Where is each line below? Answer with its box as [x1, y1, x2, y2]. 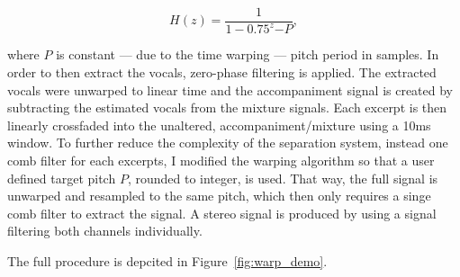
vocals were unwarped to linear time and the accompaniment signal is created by [7, 80, 454, 99]
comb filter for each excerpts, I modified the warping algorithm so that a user [7, 150, 435, 169]
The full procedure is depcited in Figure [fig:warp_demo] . [7, 251, 328, 270]
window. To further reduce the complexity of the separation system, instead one [7, 133, 448, 152]
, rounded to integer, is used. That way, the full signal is [127, 168, 438, 187]
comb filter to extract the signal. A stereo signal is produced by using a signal [7, 203, 437, 222]
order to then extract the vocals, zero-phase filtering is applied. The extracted [7, 63, 437, 81]
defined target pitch [7, 168, 116, 187]
